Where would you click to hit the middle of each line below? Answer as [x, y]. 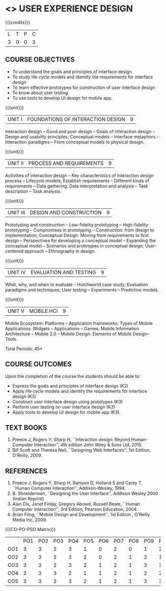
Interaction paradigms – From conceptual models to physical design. [75, 142]
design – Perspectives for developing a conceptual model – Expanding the [81, 240]
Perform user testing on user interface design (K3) [63, 407]
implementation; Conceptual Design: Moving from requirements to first [77, 235]
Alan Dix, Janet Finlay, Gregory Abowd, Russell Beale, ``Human [76, 504]
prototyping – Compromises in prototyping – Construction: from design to [80, 230]
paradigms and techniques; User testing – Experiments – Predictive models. [82, 290]
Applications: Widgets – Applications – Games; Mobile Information [72, 328]
